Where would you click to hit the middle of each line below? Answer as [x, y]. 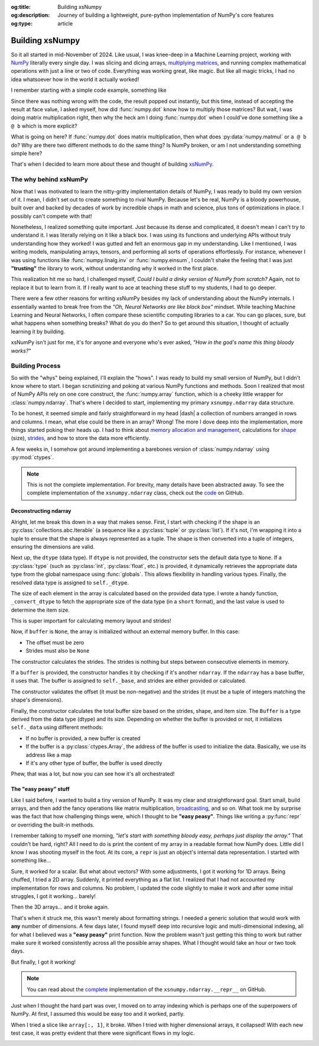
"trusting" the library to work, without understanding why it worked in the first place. [115, 269]
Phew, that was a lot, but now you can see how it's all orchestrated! [93, 774]
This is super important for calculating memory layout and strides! [91, 621]
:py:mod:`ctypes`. [32, 457]
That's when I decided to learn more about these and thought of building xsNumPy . [112, 164]
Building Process [36, 366]
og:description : [30, 15]
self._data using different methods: [57, 727]
